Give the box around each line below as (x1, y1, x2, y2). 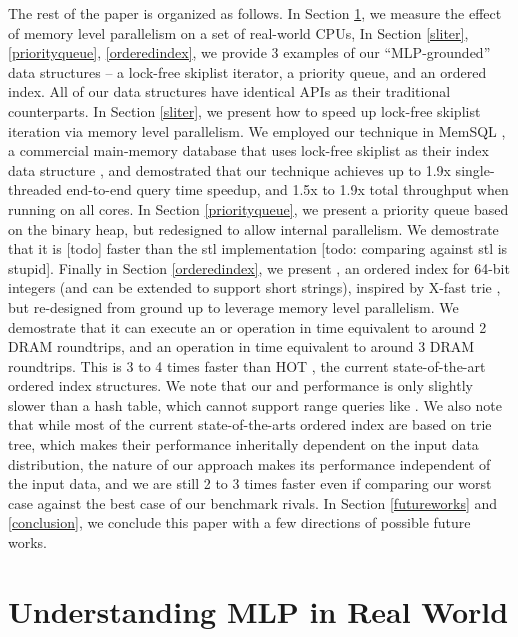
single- (455, 159, 495, 180)
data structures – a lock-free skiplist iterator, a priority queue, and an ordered (8, 61, 487, 82)
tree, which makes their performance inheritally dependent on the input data (8, 434, 479, 455)
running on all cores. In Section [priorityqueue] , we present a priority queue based (8, 198, 509, 219)
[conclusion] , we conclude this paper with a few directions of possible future (8, 512, 471, 533)
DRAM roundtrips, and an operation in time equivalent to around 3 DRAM (8, 336, 475, 357)
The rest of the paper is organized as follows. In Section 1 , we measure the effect (8, 3, 502, 23)
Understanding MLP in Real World (8, 590, 509, 631)
